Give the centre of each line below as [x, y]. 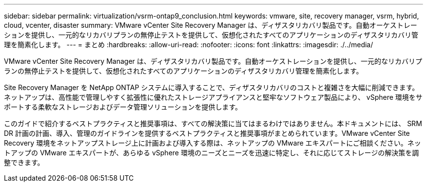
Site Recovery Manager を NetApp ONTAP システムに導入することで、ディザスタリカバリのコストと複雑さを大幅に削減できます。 [212, 87]
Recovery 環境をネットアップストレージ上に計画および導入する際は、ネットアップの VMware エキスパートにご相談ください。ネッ [213, 143]
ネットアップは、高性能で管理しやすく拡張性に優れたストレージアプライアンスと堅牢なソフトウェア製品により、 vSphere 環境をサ [213, 97]
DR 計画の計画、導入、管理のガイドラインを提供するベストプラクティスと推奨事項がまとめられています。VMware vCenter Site [207, 133]
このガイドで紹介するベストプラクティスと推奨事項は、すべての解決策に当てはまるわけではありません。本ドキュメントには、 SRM [213, 123]
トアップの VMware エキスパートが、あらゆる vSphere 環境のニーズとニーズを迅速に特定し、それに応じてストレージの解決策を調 [212, 153]
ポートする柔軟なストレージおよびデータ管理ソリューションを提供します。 [123, 107]
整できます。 [24, 162]
